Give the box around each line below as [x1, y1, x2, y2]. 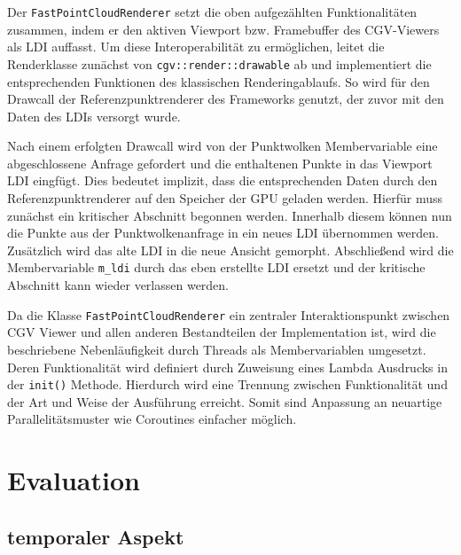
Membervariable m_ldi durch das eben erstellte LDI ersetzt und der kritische [7, 258, 426, 277]
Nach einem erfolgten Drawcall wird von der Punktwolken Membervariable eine [7, 137, 438, 155]
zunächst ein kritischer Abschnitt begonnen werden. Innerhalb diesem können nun [7, 206, 452, 224]
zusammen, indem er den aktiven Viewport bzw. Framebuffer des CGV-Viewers [7, 20, 440, 38]
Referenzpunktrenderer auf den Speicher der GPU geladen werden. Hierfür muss [7, 189, 443, 207]
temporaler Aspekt [7, 522, 184, 550]
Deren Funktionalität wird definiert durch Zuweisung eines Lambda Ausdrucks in [7, 357, 448, 376]
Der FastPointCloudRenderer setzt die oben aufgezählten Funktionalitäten [7, 3, 418, 20]
